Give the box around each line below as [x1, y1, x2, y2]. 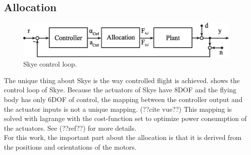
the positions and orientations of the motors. [4, 141, 137, 152]
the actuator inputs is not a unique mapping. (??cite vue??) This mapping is [4, 103, 232, 114]
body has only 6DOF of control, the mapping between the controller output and [4, 94, 243, 104]
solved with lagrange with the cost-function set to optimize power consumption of [4, 113, 247, 123]
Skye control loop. [23, 59, 77, 69]
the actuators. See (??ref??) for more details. [4, 122, 136, 133]
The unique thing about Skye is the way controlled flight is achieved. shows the [4, 75, 240, 85]
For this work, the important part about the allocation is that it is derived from [4, 132, 242, 142]
